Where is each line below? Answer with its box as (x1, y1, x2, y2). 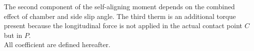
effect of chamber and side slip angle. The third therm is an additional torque (4, 11, 236, 21)
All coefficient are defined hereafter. (4, 39, 110, 50)
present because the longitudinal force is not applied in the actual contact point (4, 20, 242, 31)
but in (4, 30, 22, 40)
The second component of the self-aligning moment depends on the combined (4, 1, 235, 11)
